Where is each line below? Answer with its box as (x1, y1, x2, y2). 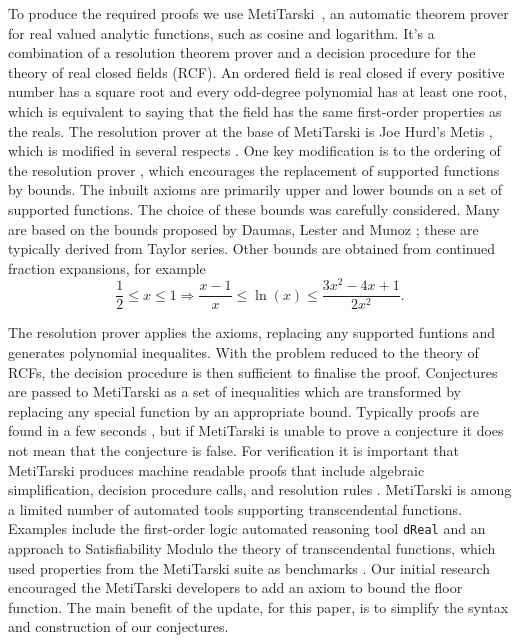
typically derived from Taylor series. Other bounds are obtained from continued (8, 238, 496, 259)
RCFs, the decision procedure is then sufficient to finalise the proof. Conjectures (8, 361, 498, 382)
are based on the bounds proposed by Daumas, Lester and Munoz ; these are (8, 218, 479, 239)
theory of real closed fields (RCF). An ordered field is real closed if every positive (8, 61, 505, 82)
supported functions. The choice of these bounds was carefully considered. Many (8, 198, 500, 219)
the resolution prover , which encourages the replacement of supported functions (8, 159, 500, 180)
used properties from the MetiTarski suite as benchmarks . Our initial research (8, 557, 490, 578)
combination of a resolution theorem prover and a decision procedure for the (8, 42, 476, 63)
